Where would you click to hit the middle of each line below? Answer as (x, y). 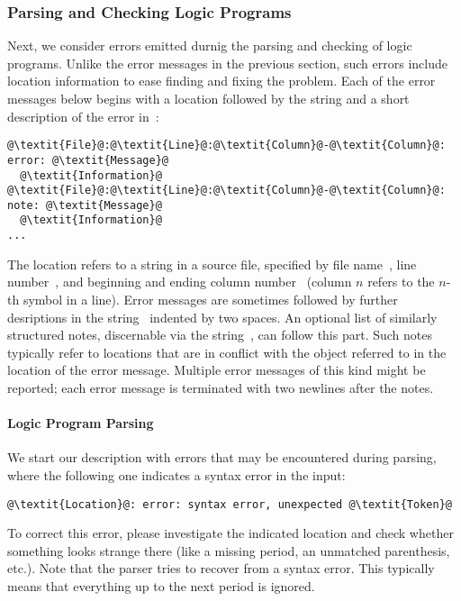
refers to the (401, 282)
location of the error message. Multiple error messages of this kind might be (217, 370)
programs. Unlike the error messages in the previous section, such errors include (227, 63)
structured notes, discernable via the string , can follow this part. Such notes (220, 335)
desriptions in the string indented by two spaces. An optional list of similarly (222, 317)
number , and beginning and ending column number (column (180, 282)
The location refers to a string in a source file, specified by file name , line (212, 264)
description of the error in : (83, 116)
